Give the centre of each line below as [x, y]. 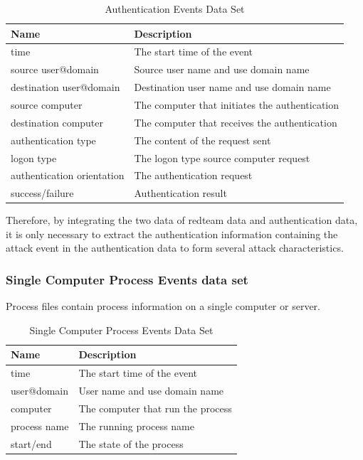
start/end [31, 443]
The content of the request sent [202, 140]
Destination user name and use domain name [232, 87]
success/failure [42, 193]
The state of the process [131, 443]
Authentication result [180, 193]
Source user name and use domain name [222, 69]
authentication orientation [68, 175]
